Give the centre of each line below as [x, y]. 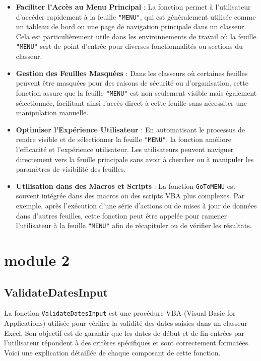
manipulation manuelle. [52, 113]
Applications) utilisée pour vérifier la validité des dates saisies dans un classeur [126, 323]
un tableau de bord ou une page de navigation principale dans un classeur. [131, 26]
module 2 [37, 260]
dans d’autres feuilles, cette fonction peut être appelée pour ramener [121, 215]
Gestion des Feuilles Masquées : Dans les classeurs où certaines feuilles [132, 73]
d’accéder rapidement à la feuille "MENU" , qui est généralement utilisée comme [136, 16]
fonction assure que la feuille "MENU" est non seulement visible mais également [136, 92]
